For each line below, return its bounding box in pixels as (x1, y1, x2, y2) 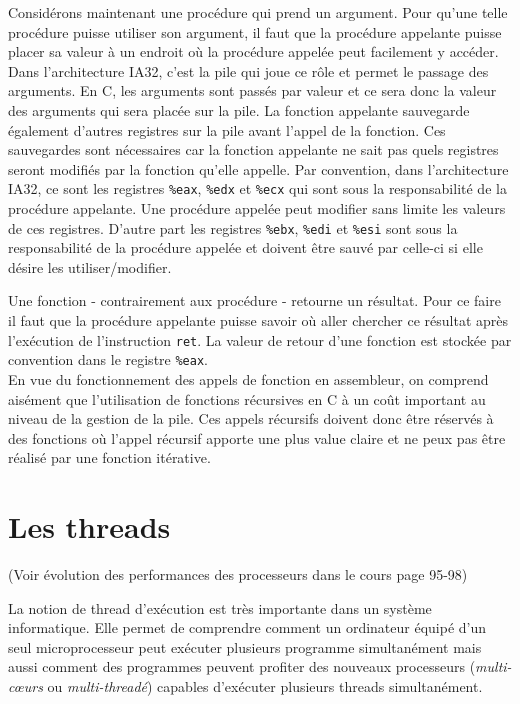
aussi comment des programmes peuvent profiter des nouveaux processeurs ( (8, 656, 476, 677)
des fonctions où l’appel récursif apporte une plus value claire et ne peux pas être (8, 427, 506, 448)
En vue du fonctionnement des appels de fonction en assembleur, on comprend (8, 368, 489, 389)
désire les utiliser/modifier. (8, 256, 172, 277)
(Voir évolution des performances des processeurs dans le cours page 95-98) (8, 564, 468, 585)
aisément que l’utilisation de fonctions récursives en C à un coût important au (8, 388, 486, 409)
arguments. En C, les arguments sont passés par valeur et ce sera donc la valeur (8, 80, 497, 101)
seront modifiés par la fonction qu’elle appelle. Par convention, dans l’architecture (8, 158, 509, 179)
